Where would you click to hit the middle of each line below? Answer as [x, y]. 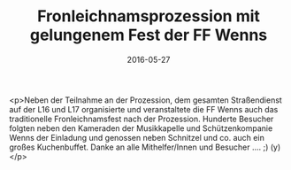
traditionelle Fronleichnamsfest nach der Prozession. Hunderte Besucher [142, 119]
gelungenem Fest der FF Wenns [149, 35]
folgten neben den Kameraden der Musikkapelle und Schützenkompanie [141, 128]
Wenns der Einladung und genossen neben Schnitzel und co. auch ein [137, 137]
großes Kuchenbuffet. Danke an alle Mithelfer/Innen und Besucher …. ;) [139, 147]
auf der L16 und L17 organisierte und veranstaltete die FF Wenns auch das [144, 109]
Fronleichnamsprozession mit [149, 16]
